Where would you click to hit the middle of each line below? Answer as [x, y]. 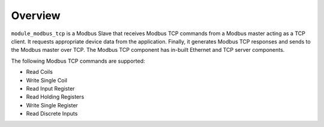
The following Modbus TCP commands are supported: [78, 61]
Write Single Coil [46, 80]
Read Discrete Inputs [52, 114]
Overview [36, 16]
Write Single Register [52, 105]
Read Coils [40, 72]
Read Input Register [50, 88]
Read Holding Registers [55, 97]
